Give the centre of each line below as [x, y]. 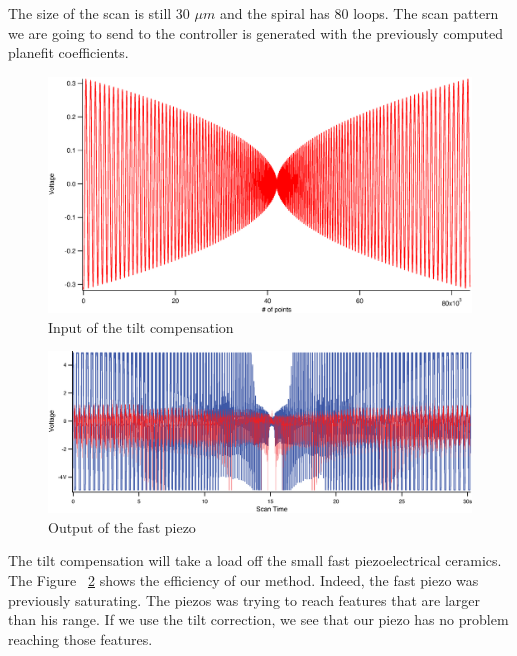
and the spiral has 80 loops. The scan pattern [359, 13]
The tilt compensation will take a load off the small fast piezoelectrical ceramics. [255, 560]
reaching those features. [80, 638]
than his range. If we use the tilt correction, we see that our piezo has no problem [258, 619]
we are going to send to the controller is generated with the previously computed [256, 32]
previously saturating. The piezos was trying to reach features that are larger [244, 599]
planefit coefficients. [68, 52]
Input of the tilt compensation [141, 326]
